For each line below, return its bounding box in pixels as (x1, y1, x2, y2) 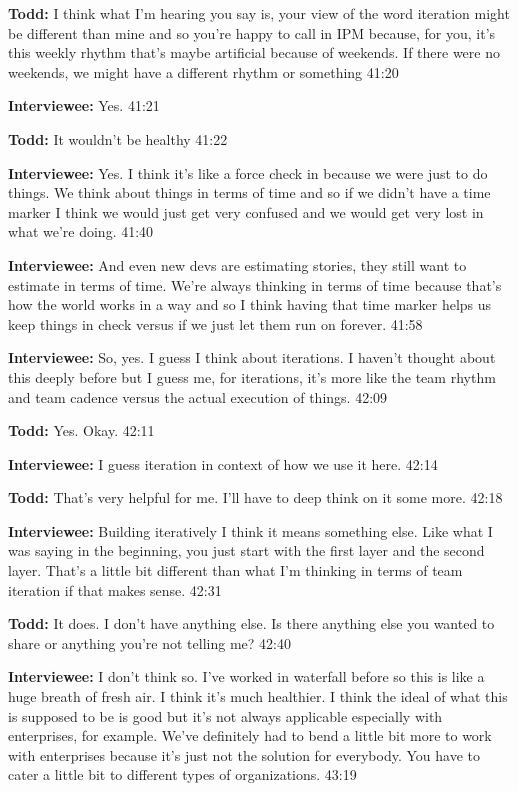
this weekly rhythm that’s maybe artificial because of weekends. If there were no (8, 42, 500, 63)
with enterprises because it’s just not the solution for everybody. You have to (8, 744, 480, 765)
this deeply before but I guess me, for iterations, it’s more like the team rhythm (8, 366, 496, 387)
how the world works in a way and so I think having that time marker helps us (8, 294, 492, 315)
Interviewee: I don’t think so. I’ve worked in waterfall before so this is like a (8, 666, 485, 687)
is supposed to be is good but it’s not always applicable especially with (8, 705, 443, 726)
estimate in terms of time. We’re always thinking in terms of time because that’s (8, 274, 502, 295)
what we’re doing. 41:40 (8, 221, 154, 242)
